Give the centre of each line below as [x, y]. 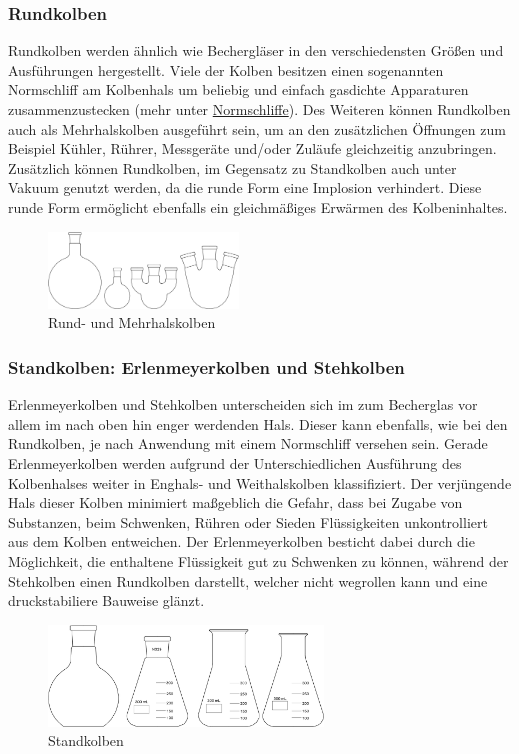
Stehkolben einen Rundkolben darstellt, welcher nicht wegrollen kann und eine [248, 580]
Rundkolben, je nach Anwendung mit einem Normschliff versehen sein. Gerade [248, 443]
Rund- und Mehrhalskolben [132, 322]
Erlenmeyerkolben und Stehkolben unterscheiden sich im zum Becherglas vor [243, 404]
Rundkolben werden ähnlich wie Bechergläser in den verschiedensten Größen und [256, 50]
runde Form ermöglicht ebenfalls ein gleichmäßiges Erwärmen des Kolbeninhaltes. [258, 206]
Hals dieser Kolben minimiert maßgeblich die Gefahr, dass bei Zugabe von [235, 502]
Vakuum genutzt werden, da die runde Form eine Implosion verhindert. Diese [245, 187]
